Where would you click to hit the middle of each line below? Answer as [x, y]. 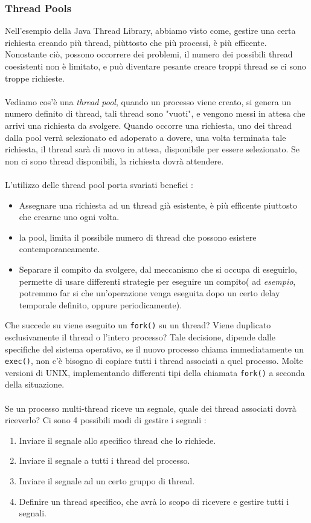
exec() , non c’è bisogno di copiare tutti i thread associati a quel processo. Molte [154, 361]
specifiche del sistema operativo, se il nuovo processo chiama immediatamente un [155, 349]
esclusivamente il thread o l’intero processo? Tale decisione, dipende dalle [140, 336]
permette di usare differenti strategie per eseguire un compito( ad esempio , [157, 281]
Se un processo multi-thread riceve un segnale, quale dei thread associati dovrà [151, 408]
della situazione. [35, 384]
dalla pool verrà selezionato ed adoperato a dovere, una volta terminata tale [146, 137]
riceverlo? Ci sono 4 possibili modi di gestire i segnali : [106, 420]
